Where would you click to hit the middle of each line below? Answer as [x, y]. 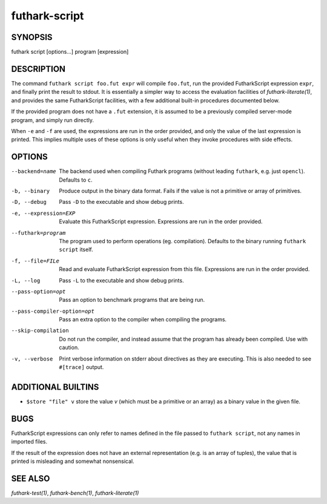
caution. [69, 347]
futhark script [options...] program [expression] [70, 52]
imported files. [29, 442]
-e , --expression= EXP [43, 213]
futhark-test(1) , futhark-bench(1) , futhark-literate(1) [75, 493]
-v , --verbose [32, 359]
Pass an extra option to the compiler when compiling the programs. [143, 319]
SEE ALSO [31, 478]
